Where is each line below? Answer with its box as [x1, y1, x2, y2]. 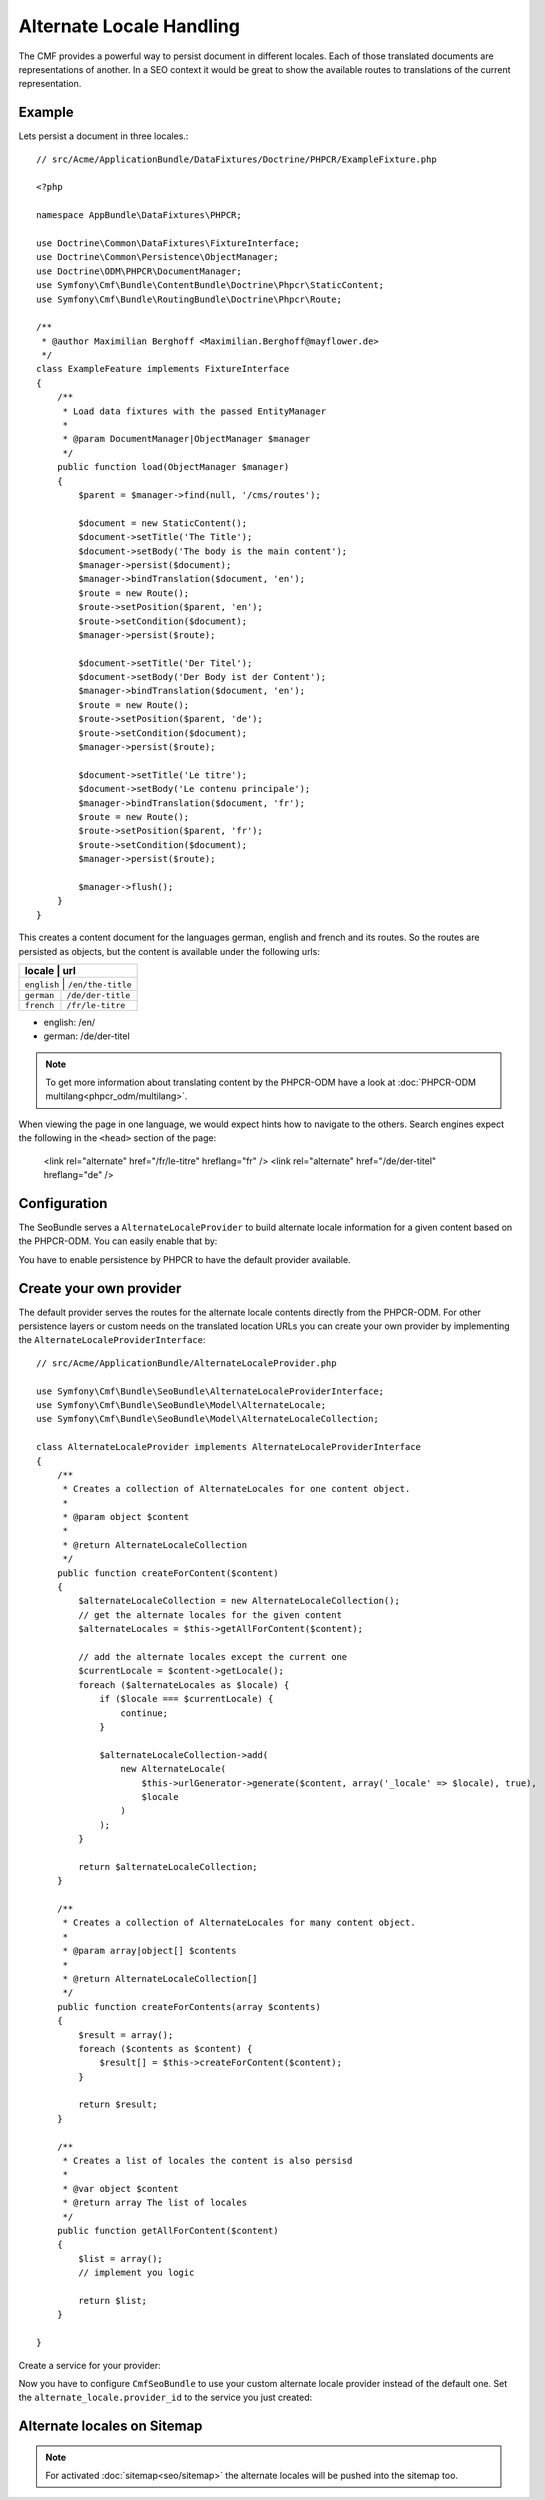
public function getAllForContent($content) [56, 2225, 279, 2236]
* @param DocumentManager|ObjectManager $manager [62, 433, 311, 445]
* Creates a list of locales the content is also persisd [62, 2155, 353, 2167]
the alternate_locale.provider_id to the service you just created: [18, 2391, 313, 2404]
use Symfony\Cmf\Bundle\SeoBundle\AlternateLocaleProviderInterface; [36, 1385, 385, 1397]
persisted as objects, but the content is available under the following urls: [18, 945, 320, 957]
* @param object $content [62, 1511, 190, 1523]
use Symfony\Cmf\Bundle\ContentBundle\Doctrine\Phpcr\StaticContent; [36, 280, 385, 291]
